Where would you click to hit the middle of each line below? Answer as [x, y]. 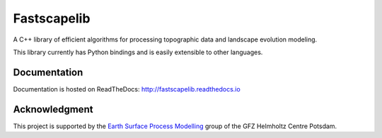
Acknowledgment [53, 109]
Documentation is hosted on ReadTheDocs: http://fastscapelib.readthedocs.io [127, 89]
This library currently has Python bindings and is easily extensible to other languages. [138, 52]
